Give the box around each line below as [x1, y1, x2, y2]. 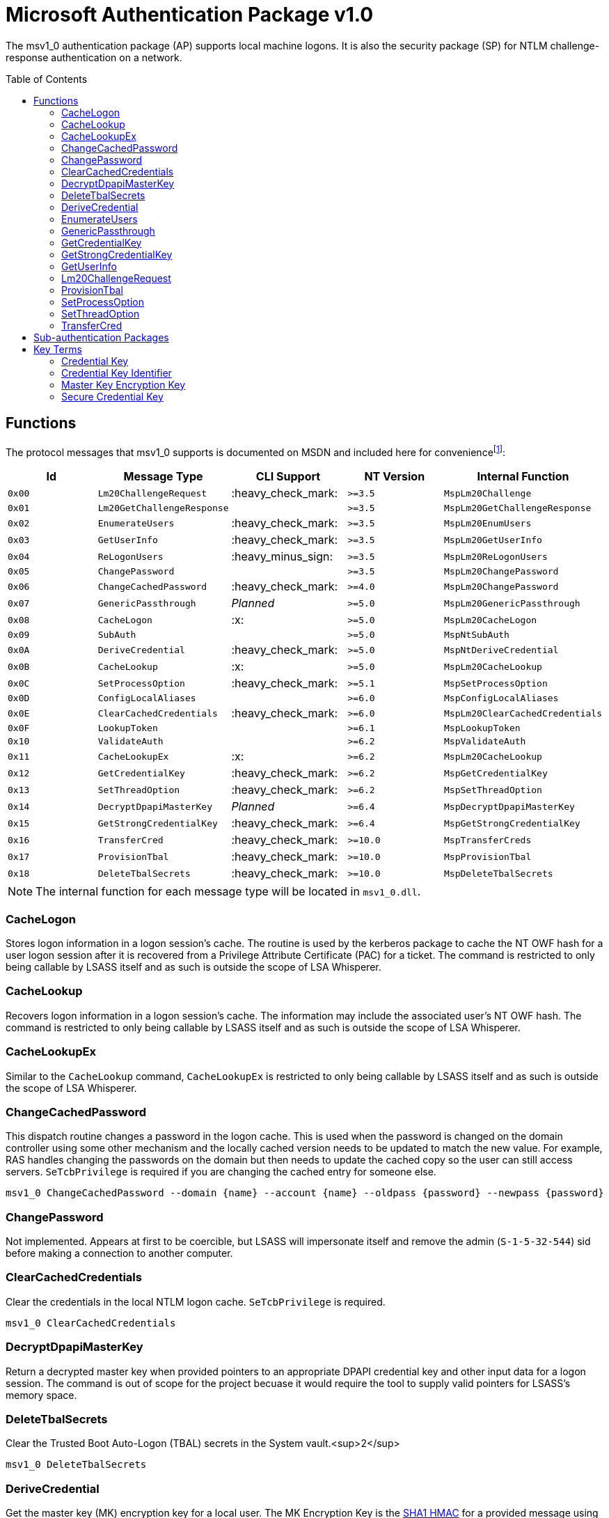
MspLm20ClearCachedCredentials [444, 707, 602, 719]
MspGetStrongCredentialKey [444, 817, 580, 829]
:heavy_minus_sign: [231, 549, 333, 564]
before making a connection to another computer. [6, 1247, 233, 1259]
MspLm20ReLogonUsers [444, 551, 548, 562]
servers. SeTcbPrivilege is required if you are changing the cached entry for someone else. [6, 1166, 436, 1178]
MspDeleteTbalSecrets [444, 868, 553, 879]
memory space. [6, 1388, 77, 1401]
